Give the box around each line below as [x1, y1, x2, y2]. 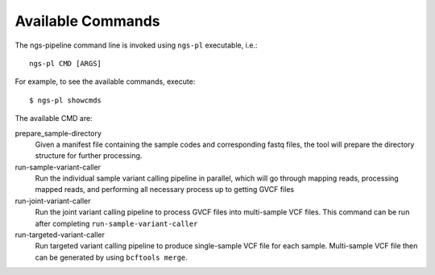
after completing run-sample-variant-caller [35, 219, 198, 228]
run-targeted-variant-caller [14, 230, 105, 240]
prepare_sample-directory [14, 128, 102, 138]
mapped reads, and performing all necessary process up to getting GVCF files [35, 185, 294, 194]
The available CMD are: [14, 114, 93, 123]
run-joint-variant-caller [14, 196, 92, 206]
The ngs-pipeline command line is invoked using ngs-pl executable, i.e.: [14, 40, 258, 50]
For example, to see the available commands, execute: [14, 77, 196, 86]
